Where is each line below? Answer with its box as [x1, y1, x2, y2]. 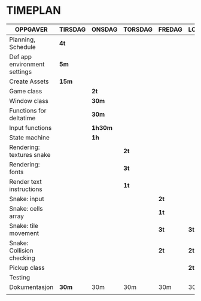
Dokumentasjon [9, 282, 54, 291]
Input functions [9, 123, 52, 132]
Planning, [9, 35, 36, 44]
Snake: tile [9, 221, 39, 230]
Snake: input [9, 194, 44, 203]
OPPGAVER [14, 25, 48, 34]
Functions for [9, 106, 47, 114]
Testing [9, 273, 31, 281]
